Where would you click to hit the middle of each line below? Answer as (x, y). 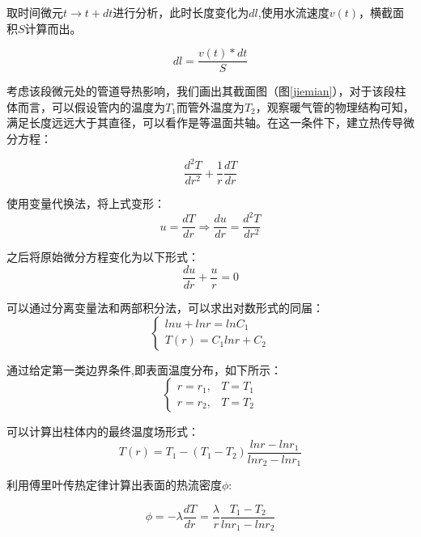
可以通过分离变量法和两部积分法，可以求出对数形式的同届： (165, 307)
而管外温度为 (210, 106)
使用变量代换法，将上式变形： (86, 203)
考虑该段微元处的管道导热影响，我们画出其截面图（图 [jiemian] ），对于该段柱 (206, 91)
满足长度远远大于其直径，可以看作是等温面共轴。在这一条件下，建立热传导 (205, 123)
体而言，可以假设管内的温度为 (86, 106)
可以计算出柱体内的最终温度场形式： (103, 431)
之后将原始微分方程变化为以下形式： (103, 257)
